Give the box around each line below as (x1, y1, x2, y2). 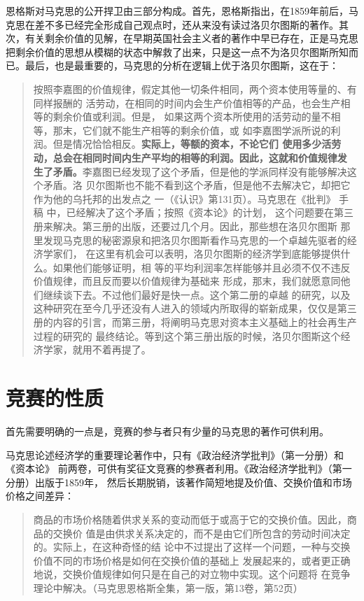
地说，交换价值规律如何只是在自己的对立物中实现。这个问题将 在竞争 (33, 567, 351, 581)
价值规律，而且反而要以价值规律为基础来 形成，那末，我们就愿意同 (33, 274, 341, 288)
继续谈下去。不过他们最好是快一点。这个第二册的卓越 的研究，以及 (43, 287, 351, 302)
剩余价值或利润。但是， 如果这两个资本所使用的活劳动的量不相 (52, 109, 341, 124)
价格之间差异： (6, 488, 74, 503)
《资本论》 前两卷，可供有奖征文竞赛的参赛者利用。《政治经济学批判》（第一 (6, 461, 352, 476)
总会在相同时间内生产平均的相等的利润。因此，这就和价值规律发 (52, 150, 347, 164)
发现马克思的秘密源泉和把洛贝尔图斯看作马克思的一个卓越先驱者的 (43, 232, 347, 247)
